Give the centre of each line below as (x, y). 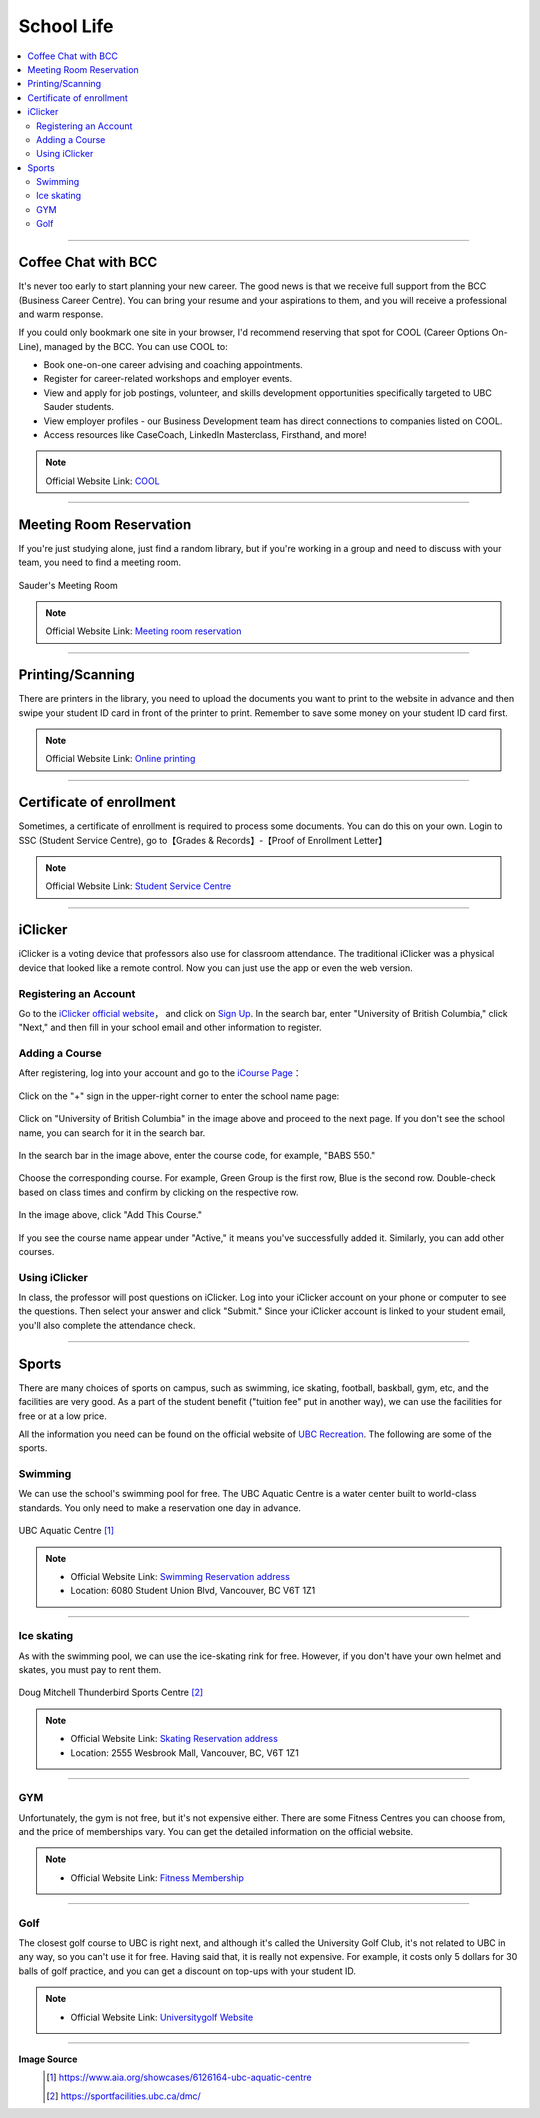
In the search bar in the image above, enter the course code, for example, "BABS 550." (197, 1155)
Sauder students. (79, 407)
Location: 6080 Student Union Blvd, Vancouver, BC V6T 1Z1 (193, 1591)
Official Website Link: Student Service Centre (138, 886)
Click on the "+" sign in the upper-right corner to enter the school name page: (179, 1096)
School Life (66, 26)
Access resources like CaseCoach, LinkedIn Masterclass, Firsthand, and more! (205, 435)
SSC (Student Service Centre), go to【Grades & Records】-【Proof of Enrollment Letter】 (203, 840)
